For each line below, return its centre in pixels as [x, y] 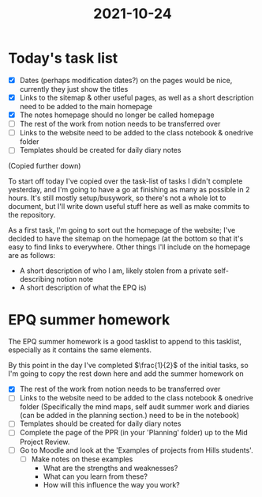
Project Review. [45, 442]
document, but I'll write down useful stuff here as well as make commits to [129, 207]
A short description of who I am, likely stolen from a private [116, 271]
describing [37, 279]
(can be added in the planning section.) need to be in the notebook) [129, 415]
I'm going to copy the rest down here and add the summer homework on [126, 374]
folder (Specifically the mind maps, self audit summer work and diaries [135, 407]
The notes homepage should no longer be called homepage [117, 115]
